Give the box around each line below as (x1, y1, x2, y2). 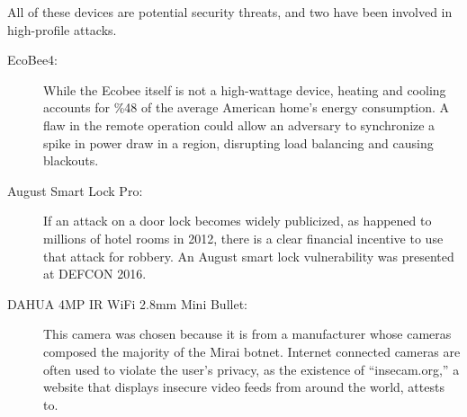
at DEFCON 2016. (43, 264, 147, 283)
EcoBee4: (7, 50, 58, 69)
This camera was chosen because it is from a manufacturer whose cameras (43, 324, 452, 343)
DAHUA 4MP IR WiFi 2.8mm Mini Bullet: (7, 294, 247, 313)
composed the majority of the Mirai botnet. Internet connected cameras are (43, 342, 461, 360)
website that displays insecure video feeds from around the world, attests (43, 377, 445, 396)
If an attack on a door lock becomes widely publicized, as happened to (43, 211, 432, 230)
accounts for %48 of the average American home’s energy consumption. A (43, 98, 450, 117)
